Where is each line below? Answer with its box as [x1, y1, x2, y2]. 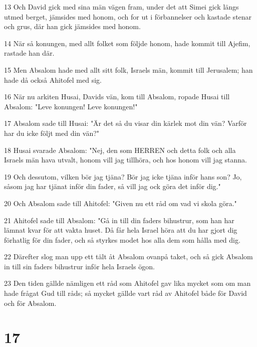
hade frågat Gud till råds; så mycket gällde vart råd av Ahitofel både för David [4, 288, 247, 298]
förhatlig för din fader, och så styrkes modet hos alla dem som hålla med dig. [4, 234, 240, 245]
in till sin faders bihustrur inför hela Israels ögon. [4, 261, 155, 271]
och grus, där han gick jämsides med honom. [4, 21, 141, 32]
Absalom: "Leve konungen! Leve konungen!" [4, 101, 138, 111]
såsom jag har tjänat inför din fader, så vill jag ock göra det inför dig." [4, 181, 221, 192]
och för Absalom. [4, 297, 57, 308]
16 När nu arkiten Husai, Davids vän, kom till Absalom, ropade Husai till [4, 91, 230, 102]
